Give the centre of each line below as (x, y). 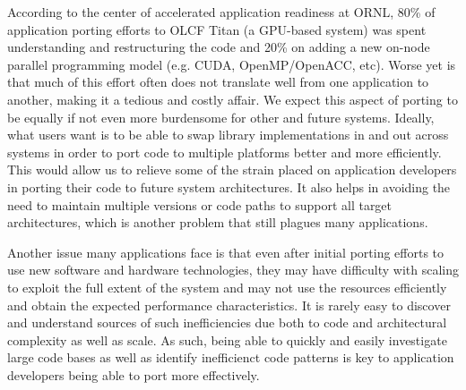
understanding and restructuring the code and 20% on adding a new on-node (219, 47)
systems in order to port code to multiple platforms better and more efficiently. (224, 152)
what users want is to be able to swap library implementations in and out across (228, 135)
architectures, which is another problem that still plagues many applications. (218, 222)
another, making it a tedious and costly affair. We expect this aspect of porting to (233, 99)
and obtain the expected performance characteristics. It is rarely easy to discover (229, 305)
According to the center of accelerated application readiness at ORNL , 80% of (221, 12)
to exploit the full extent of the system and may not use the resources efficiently (227, 287)
